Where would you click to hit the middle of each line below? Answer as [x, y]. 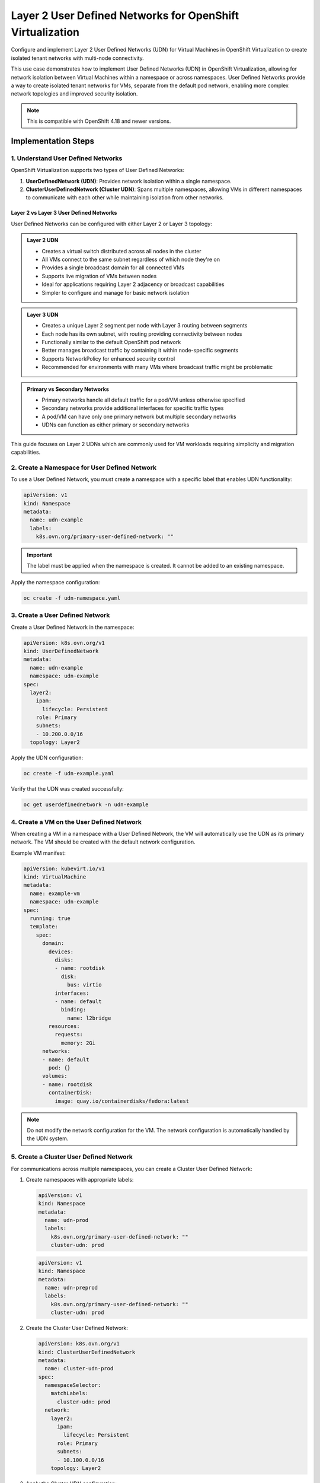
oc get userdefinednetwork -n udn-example [86, 805]
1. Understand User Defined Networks [67, 158]
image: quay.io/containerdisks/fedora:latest [122, 1101]
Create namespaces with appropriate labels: [80, 1179]
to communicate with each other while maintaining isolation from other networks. [125, 198]
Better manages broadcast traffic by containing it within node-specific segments [140, 351]
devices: [61, 951]
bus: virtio [84, 985]
